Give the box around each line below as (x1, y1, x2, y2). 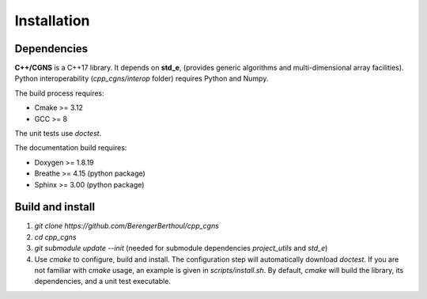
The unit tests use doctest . (14, 129, 102, 138)
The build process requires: (14, 88, 104, 98)
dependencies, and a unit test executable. (34, 277, 172, 286)
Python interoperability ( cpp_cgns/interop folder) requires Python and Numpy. (14, 74, 269, 83)
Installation (14, 12, 90, 29)
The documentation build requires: (14, 143, 127, 153)
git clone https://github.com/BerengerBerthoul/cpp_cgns (34, 221, 219, 231)
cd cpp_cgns (34, 232, 77, 241)
